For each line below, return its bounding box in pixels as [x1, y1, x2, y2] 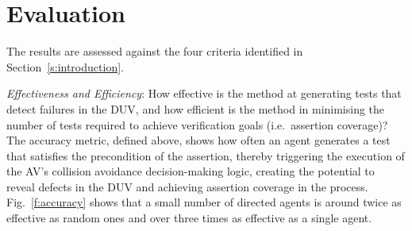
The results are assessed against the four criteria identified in [6, 43, 303, 60]
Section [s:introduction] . [6, 58, 124, 75]
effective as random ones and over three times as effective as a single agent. [6, 210, 372, 226]
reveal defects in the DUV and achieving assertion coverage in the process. [6, 178, 368, 194]
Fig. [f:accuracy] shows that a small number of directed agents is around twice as [6, 194, 402, 210]
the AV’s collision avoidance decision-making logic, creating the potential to [6, 163, 375, 179]
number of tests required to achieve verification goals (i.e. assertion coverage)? [6, 116, 388, 133]
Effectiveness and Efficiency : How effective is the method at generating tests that [6, 85, 402, 102]
